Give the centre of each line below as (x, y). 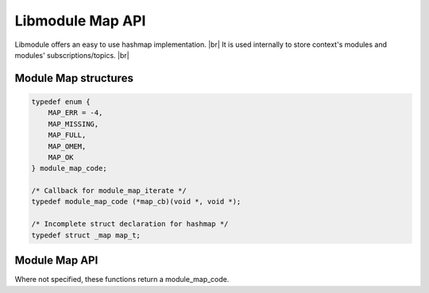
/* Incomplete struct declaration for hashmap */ (130, 224)
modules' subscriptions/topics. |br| (72, 55)
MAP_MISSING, (73, 124)
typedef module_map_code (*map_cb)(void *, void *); (136, 202)
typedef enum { (61, 102)
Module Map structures (74, 78)
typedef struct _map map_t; (86, 235)
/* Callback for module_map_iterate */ (109, 191)
